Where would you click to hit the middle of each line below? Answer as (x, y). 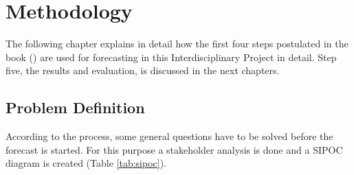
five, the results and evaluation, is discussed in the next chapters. (143, 70)
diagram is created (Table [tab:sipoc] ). (86, 163)
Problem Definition (75, 107)
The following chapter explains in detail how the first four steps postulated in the (177, 44)
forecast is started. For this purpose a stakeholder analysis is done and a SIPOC (174, 149)
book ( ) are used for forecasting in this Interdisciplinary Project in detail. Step (171, 57)
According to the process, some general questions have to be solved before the (169, 136)
